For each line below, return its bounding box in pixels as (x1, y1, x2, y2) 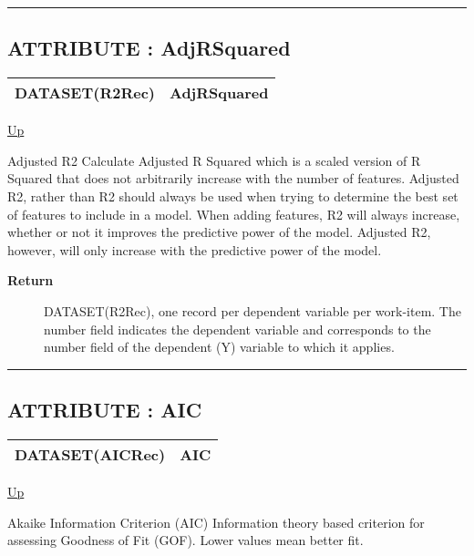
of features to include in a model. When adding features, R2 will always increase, (7, 204, 460, 223)
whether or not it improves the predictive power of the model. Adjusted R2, (7, 222, 431, 242)
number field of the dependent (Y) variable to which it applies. (44, 337, 395, 356)
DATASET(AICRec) (15, 443, 166, 465)
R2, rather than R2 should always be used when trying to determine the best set (7, 186, 459, 205)
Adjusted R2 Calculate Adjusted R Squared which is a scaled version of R (7, 150, 421, 170)
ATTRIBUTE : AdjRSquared (7, 34, 291, 62)
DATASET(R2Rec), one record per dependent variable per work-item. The (44, 301, 461, 320)
